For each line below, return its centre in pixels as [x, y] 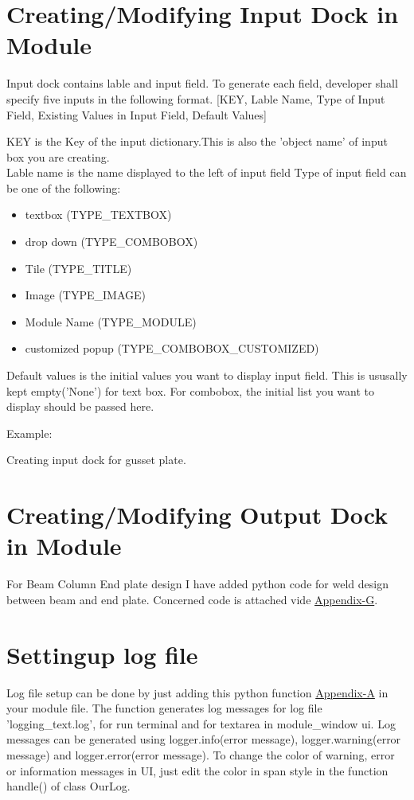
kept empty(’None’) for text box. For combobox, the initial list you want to [190, 390]
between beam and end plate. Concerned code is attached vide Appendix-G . [192, 599]
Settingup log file [102, 654]
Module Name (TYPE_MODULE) [111, 321]
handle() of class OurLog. [68, 786]
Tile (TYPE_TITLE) [78, 268]
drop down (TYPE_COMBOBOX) [111, 242]
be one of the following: [64, 187]
